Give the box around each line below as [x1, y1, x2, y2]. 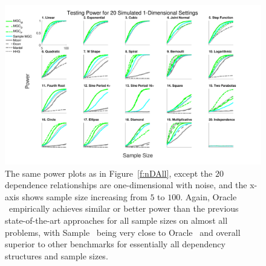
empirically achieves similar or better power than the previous [8, 202, 239, 215]
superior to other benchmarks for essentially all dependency [5, 238, 225, 250]
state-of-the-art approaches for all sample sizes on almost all [5, 214, 228, 226]
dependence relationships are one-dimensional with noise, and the [5, 179, 247, 191]
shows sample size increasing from [22, 190, 148, 203]
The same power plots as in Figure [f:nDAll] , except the [5, 166, 213, 179]
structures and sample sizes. [5, 249, 108, 262]
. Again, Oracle [180, 190, 237, 203]
